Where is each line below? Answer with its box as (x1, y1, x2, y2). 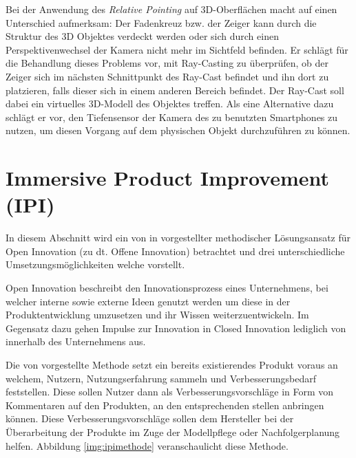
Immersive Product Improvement (6, 164, 330, 192)
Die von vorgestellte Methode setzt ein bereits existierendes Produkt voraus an (6, 358, 338, 371)
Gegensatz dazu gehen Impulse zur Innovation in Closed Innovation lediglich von (6, 320, 346, 335)
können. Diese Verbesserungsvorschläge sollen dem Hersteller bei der (6, 411, 294, 426)
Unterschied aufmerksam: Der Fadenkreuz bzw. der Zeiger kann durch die (6, 15, 317, 30)
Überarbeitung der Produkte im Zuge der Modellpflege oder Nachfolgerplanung (6, 424, 340, 439)
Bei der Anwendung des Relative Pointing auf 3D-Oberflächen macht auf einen (6, 2, 337, 16)
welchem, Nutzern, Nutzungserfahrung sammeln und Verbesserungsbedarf (6, 371, 316, 385)
